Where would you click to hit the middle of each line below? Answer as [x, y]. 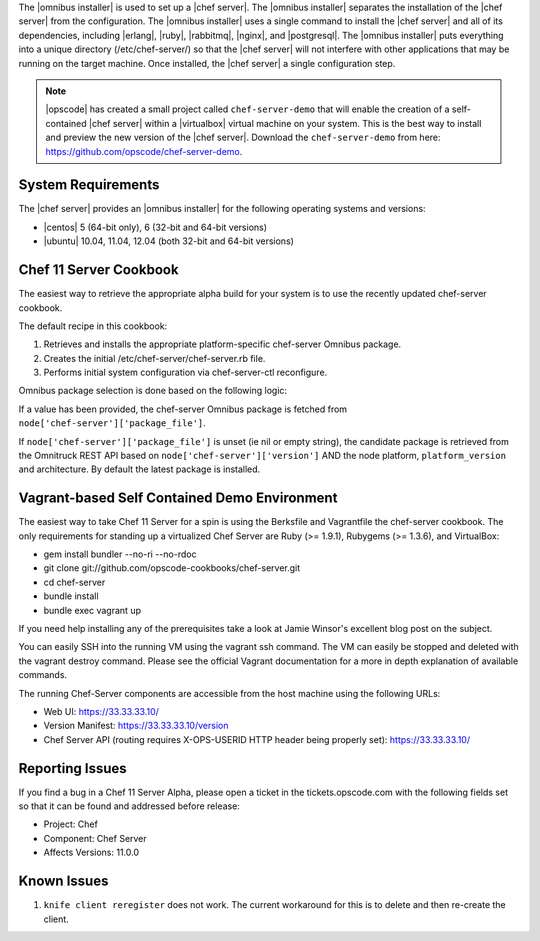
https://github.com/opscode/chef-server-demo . [144, 151]
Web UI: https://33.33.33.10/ [101, 711]
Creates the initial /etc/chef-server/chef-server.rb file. [154, 358]
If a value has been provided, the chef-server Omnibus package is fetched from [183, 409]
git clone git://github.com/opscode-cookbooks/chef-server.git [172, 568]
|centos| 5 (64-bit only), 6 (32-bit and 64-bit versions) [155, 227]
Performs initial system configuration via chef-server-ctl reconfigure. [185, 372]
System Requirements [89, 185]
